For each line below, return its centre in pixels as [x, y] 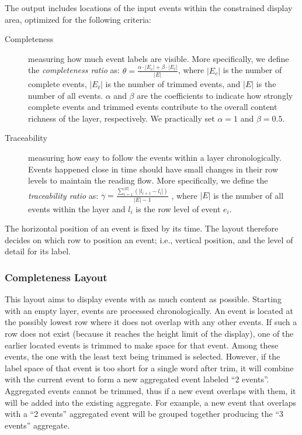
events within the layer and [77, 208]
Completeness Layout [56, 277]
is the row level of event [178, 208]
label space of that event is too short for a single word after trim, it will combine [149, 367]
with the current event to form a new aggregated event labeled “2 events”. [137, 379]
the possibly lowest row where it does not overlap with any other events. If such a [151, 322]
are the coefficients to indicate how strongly [215, 95]
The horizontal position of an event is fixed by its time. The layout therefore [142, 228]
